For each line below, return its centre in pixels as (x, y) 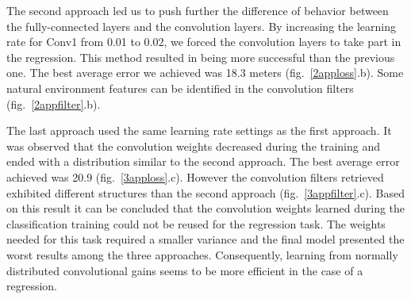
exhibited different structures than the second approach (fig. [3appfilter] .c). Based (206, 192)
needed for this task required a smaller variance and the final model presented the (205, 239)
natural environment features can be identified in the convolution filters (180, 88)
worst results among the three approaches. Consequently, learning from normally (202, 254)
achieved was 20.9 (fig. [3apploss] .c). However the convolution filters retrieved (195, 176)
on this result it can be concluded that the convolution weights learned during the (206, 208)
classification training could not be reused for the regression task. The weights (196, 223)
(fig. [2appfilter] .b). (54, 103)
